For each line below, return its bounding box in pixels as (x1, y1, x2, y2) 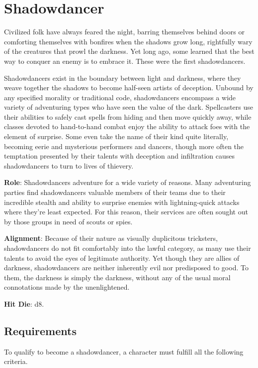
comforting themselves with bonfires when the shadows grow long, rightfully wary (4, 36, 253, 46)
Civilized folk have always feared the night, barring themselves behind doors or (4, 26, 245, 37)
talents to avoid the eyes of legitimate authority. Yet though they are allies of (4, 252, 240, 263)
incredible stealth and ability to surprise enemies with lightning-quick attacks (4, 196, 240, 207)
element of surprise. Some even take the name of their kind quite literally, (4, 131, 229, 142)
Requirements (4, 323, 77, 338)
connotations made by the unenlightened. (4, 282, 130, 292)
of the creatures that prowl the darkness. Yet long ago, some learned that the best (4, 46, 255, 56)
